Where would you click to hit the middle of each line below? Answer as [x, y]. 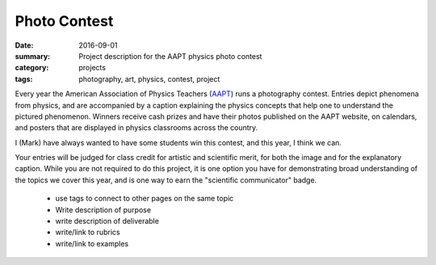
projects [92, 68]
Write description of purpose [103, 209]
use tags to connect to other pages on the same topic [145, 199]
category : [32, 68]
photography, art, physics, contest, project [149, 79]
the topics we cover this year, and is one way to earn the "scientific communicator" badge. [166, 180]
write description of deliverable [107, 221]
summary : [33, 56]
